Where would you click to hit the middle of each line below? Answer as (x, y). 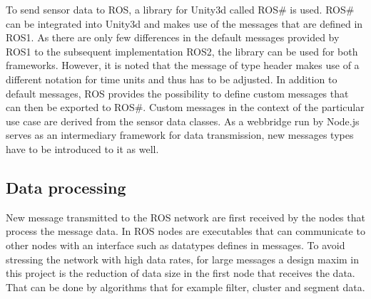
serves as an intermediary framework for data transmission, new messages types (180, 135)
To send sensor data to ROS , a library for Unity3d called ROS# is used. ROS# (180, 9)
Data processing (66, 187)
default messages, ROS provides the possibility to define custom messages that (177, 93)
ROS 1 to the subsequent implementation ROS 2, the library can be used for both (182, 51)
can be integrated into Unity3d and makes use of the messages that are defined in (184, 23)
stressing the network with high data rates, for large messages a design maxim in (183, 259)
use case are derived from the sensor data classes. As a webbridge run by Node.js (183, 121)
